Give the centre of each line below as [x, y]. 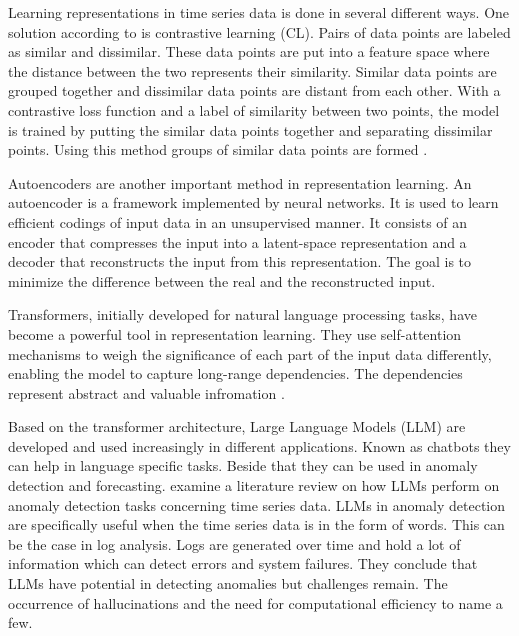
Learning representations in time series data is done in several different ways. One [259, 12]
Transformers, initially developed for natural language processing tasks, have [242, 314]
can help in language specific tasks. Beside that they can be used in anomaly [243, 465]
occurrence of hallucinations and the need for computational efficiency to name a [255, 602]
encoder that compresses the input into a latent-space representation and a [237, 241]
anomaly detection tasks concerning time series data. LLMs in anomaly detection [257, 504]
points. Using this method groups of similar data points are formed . [218, 149]
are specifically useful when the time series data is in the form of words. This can [256, 524]
